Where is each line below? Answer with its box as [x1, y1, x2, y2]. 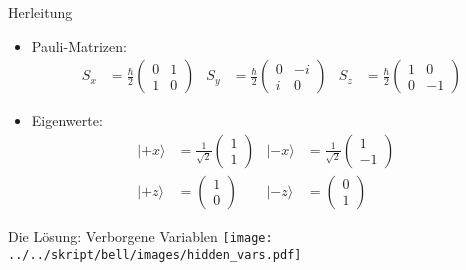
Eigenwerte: [31, 110, 103, 131]
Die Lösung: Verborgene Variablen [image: [8, 225, 273, 246]
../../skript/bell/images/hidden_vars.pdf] [8, 247, 302, 262]
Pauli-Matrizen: [31, 35, 127, 56]
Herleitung [8, 2, 73, 22]
